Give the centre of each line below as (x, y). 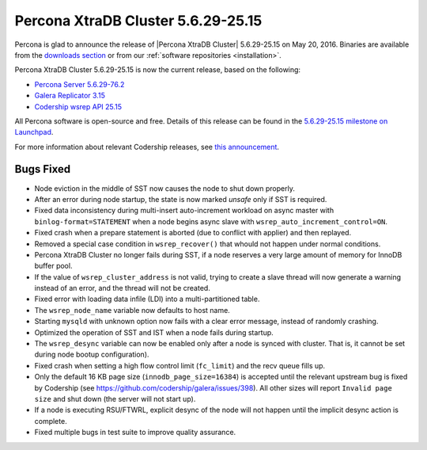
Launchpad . (34, 132)
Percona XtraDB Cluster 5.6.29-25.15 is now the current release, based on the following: (157, 70)
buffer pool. (53, 266)
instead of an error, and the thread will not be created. (123, 288)
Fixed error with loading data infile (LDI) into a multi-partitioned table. (147, 299)
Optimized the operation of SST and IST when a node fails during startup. (154, 332)
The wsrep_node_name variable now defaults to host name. (132, 310)
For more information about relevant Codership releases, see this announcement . (147, 147)
